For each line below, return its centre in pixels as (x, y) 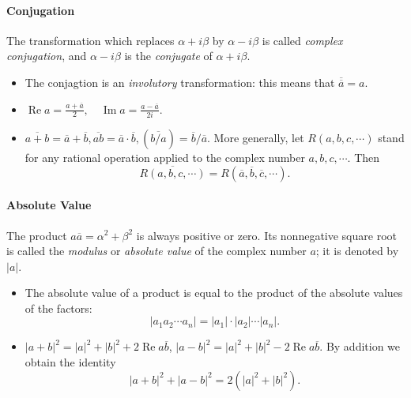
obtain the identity (70, 362)
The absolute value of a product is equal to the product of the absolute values (214, 293)
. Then (364, 157)
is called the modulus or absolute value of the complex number (156, 251)
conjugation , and (47, 56)
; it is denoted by (357, 251)
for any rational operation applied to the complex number (165, 157)
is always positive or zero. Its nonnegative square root (266, 235)
